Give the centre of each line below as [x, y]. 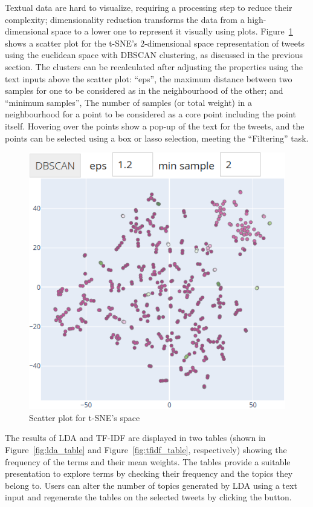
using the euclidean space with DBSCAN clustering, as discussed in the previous [154, 55]
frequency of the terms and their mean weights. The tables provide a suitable [148, 461]
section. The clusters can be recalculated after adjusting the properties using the [154, 66]
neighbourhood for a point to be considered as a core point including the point [150, 114]
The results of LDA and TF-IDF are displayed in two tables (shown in [135, 438]
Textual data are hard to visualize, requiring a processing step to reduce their [149, 7]
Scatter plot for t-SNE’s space [85, 417]
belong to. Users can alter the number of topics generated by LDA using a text [151, 485]
